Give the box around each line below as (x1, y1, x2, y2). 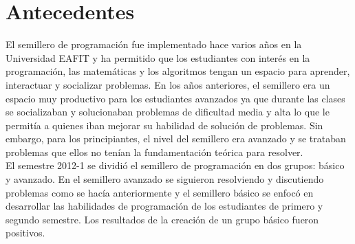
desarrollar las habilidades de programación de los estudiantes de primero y (6, 199, 323, 213)
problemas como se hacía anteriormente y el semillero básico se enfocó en (6, 185, 314, 199)
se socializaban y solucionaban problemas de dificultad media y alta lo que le (6, 104, 330, 119)
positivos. (6, 225, 45, 240)
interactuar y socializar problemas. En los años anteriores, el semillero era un (6, 77, 330, 91)
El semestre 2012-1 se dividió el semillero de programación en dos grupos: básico (6, 158, 345, 173)
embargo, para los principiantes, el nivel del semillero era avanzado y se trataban (6, 131, 346, 146)
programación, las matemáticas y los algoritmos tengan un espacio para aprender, (6, 64, 350, 78)
